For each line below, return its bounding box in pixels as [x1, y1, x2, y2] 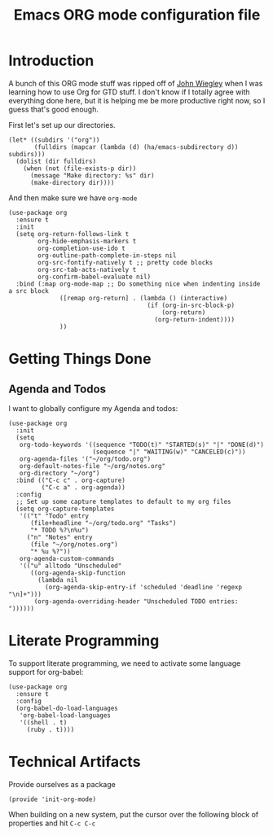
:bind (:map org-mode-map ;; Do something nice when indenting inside [15, 279, 261, 288]
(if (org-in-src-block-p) [147, 301, 235, 309]
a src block [8, 287, 49, 295]
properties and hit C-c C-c [8, 818, 96, 828]
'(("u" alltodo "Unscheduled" [19, 562, 122, 570]
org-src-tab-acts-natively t [37, 265, 137, 274]
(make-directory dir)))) [29, 178, 115, 186]
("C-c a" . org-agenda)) [41, 483, 126, 492]
